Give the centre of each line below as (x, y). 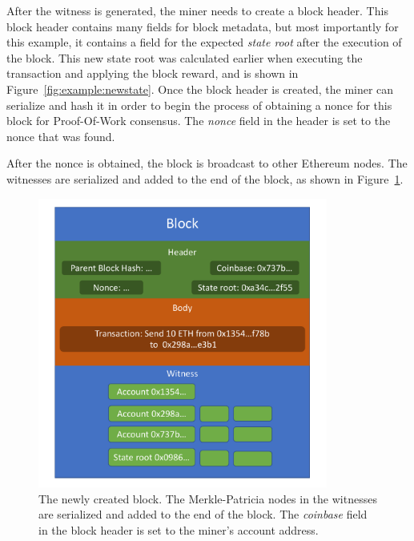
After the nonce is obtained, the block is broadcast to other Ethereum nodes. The (207, 163)
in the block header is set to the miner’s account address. (179, 529)
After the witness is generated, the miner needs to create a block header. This (197, 10)
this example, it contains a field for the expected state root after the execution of (204, 42)
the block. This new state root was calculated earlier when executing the (185, 57)
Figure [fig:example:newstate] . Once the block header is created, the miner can (200, 89)
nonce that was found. (61, 136)
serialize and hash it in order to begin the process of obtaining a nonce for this (199, 105)
